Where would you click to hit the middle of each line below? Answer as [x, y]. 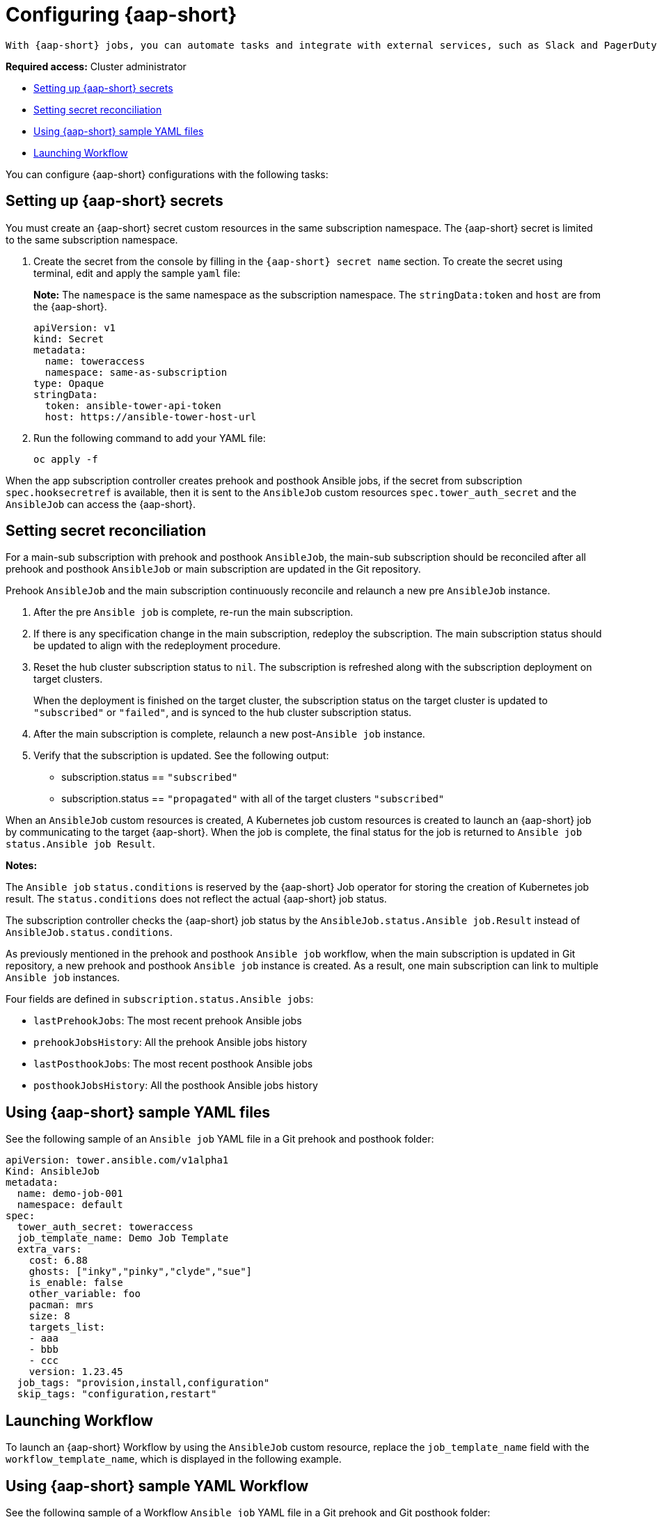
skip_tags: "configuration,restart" [117, 1394]
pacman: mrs [61, 1305]
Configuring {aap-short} [121, 15]
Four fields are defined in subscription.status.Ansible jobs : [160, 999]
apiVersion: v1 [75, 327]
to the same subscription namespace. [92, 239]
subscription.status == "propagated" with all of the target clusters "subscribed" [253, 799]
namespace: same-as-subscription [136, 372]
